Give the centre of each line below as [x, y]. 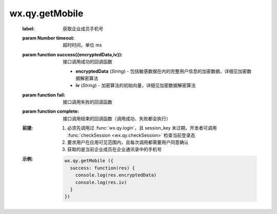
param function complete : [51, 111]
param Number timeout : [48, 38]
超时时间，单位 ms [82, 45]
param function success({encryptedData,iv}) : [72, 54]
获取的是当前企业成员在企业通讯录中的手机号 [114, 149]
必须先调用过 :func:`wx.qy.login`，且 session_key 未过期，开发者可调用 [142, 128]
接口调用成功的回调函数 [87, 62]
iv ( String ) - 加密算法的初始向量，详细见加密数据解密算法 [136, 85]
